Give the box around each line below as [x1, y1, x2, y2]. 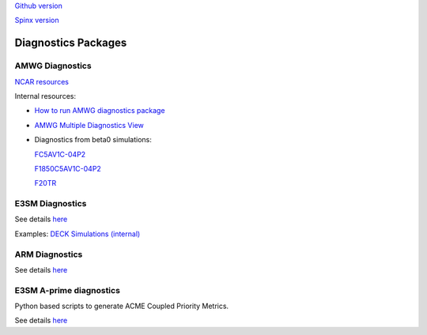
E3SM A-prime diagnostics [14, 284, 120, 295]
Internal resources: [14, 91, 77, 100]
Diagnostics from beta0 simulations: [34, 135, 152, 145]
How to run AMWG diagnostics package [34, 106, 165, 115]
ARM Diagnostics [14, 249, 83, 260]
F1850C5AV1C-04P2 [34, 164, 102, 173]
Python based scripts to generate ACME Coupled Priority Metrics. [14, 301, 229, 311]
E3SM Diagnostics [14, 198, 87, 209]
